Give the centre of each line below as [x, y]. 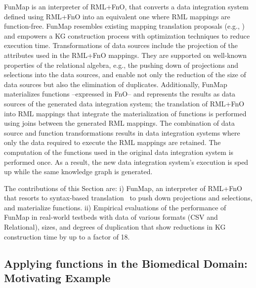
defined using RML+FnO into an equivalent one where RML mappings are [117, 16]
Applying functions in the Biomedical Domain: [126, 263]
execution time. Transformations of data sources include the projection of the [121, 45]
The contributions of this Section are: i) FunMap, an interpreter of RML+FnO [123, 188]
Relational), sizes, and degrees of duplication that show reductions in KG [115, 227]
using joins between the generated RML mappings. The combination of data [119, 123]
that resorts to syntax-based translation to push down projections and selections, [128, 198]
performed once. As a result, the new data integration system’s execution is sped [126, 162]
